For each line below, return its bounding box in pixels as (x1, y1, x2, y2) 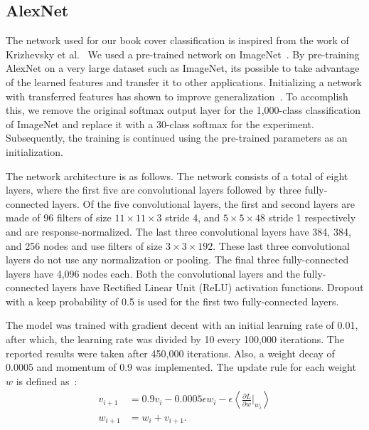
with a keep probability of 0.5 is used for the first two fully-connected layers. (6, 293, 339, 308)
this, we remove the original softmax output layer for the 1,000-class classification (6, 103, 361, 117)
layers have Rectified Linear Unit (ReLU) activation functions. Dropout (52, 280, 364, 295)
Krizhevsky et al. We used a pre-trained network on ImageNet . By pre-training (6, 46, 360, 61)
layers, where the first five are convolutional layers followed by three (6, 182, 301, 197)
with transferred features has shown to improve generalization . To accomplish (6, 88, 348, 103)
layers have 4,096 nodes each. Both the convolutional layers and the (6, 266, 300, 280)
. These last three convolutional (213, 238, 350, 253)
